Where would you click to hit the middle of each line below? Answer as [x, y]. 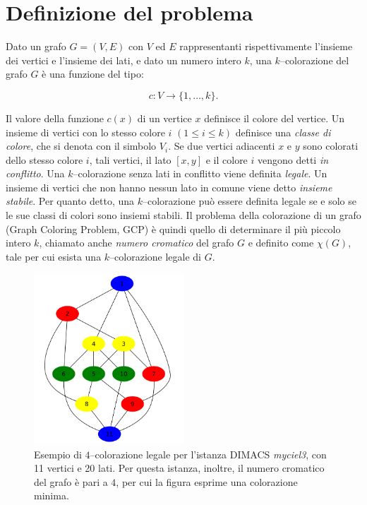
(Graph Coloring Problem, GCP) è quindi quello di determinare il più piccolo [173, 228]
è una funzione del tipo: [93, 74]
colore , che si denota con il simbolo [81, 146]
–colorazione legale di [156, 256]
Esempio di [58, 454]
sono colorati [331, 146]
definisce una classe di [283, 132]
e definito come [281, 243]
